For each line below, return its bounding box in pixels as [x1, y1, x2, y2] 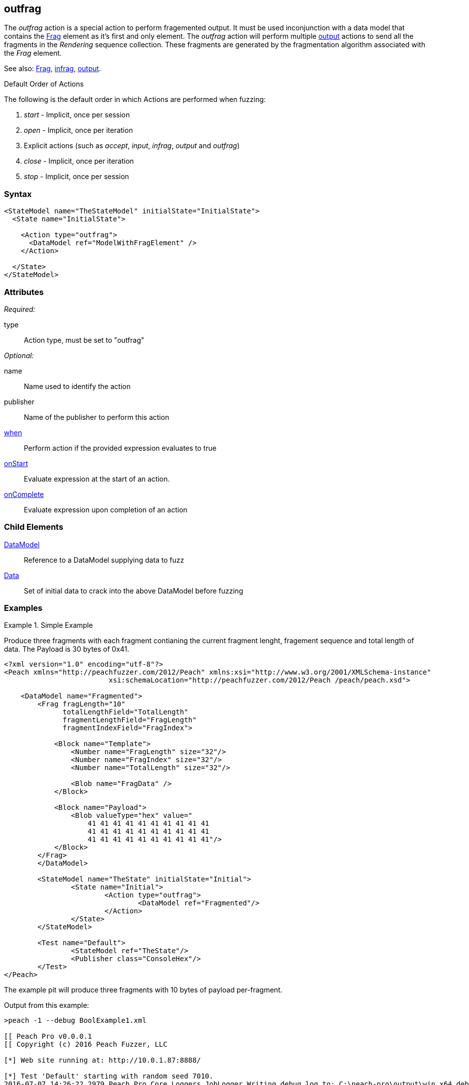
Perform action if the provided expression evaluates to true [24, 443, 217, 452]
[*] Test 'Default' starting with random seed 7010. [4, 1072, 214, 1081]
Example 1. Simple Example [4, 621, 93, 630]
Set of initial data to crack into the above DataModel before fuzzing [24, 586, 243, 595]
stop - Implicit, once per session [24, 172, 129, 181]
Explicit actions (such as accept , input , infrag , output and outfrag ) [24, 141, 240, 150]
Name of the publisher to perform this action [24, 412, 169, 421]
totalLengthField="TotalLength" [63, 708, 188, 716]
